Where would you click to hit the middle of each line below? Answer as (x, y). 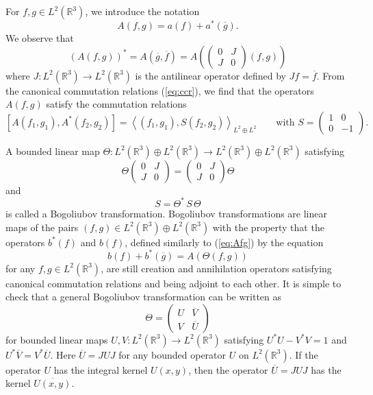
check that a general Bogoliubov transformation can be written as (144, 297)
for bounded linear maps (57, 339)
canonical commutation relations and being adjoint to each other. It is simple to (173, 283)
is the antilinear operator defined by (210, 75)
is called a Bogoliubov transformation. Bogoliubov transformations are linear (166, 213)
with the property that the (268, 227)
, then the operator (228, 369)
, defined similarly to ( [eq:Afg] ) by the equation (224, 242)
